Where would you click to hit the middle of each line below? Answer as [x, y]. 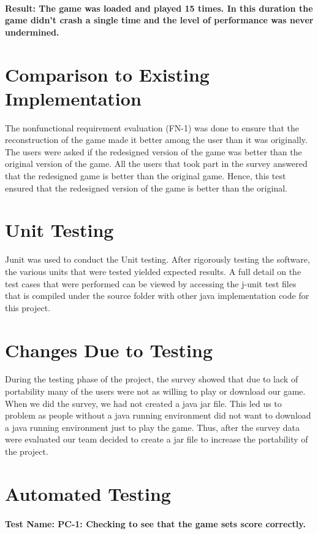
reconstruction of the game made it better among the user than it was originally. [156, 140]
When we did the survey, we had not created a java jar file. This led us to [143, 403]
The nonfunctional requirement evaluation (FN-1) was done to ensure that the [152, 127]
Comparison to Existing [107, 74]
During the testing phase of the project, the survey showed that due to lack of [152, 379]
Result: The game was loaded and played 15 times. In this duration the [159, 8]
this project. [28, 307]
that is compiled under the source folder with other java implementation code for [157, 296]
